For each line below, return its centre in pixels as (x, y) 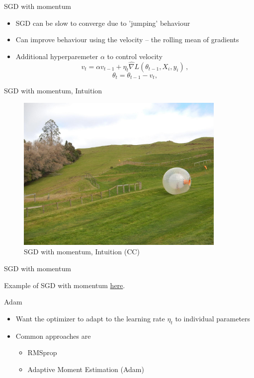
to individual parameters (213, 318)
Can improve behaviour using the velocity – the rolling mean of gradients (127, 39)
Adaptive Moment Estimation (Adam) (86, 369)
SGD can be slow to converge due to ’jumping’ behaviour (103, 23)
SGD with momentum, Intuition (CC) (82, 252)
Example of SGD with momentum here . (65, 285)
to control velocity (135, 56)
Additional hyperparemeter (57, 56)
